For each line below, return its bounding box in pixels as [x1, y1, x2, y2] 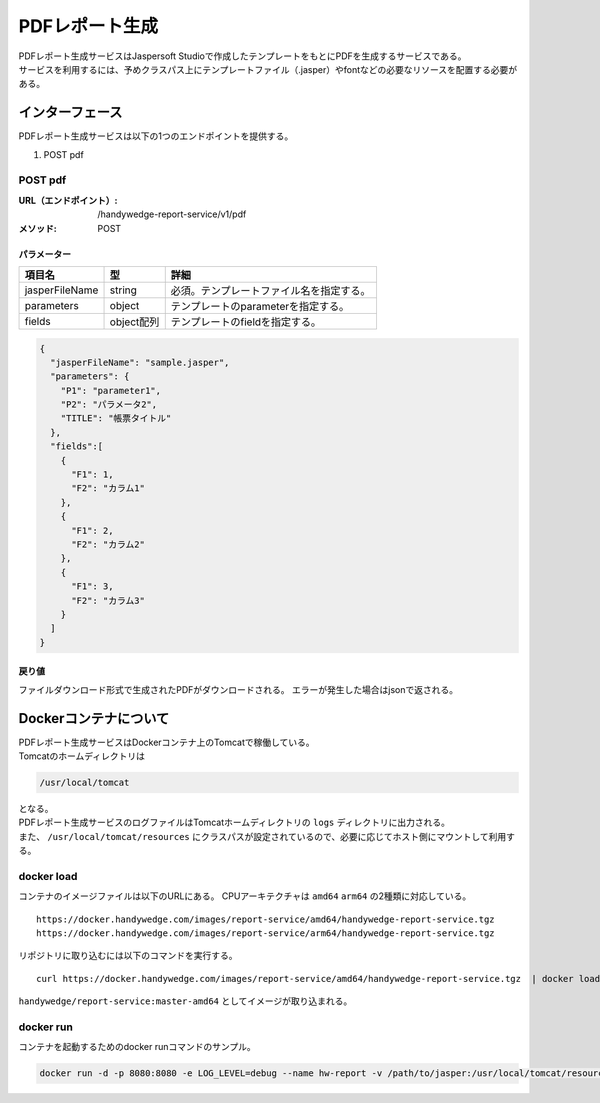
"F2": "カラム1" [71, 483, 145, 494]
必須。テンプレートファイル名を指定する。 [170, 283, 371, 297]
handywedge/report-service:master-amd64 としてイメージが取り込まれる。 [18, 995, 353, 1007]
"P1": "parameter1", [60, 385, 162, 396]
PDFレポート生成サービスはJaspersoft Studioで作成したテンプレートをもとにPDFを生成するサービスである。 [18, 50, 467, 62]
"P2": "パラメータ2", [60, 399, 158, 410]
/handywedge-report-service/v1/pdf [97, 208, 247, 220]
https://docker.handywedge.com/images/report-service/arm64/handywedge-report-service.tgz [36, 928, 495, 939]
